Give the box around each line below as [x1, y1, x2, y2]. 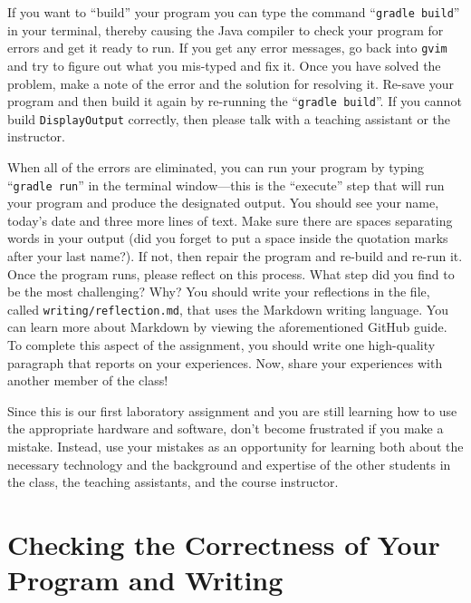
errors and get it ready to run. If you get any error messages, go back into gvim [7, 38, 447, 57]
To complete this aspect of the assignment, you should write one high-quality [7, 336, 436, 355]
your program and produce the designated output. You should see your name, [7, 193, 439, 212]
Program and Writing [7, 561, 284, 598]
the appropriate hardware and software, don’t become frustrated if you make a [7, 419, 444, 438]
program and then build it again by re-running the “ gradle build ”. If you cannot [7, 92, 462, 111]
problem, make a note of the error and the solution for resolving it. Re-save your [7, 73, 455, 92]
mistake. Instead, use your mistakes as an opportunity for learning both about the [7, 437, 464, 456]
